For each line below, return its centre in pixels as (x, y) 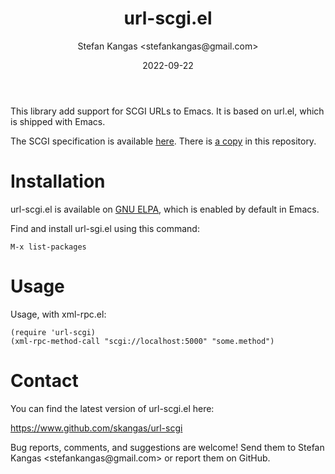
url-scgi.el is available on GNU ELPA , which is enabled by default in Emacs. (165, 209)
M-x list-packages (48, 247)
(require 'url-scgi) (53, 332)
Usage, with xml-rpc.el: (58, 314)
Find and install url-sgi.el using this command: (105, 228)
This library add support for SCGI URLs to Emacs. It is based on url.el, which (167, 111)
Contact (44, 381)
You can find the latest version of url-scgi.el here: (112, 408)
